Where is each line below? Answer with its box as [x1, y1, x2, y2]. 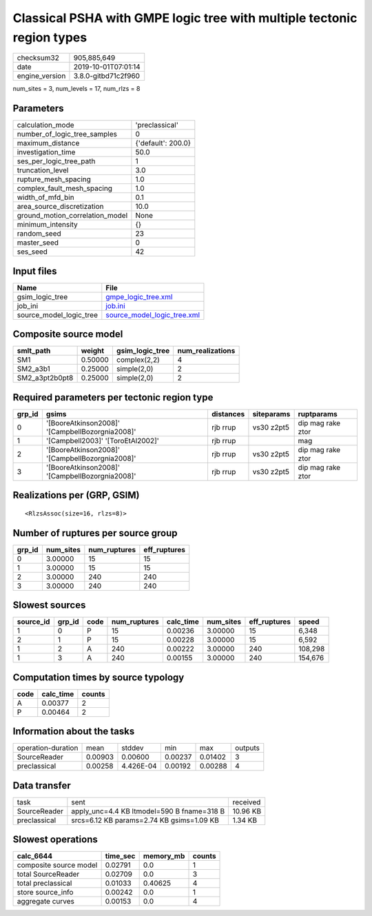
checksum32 [17, 53, 60, 63]
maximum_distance [17, 139, 80, 148]
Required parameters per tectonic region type [12, 391, 214, 403]
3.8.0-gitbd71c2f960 [73, 71, 141, 81]
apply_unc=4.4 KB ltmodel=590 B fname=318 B [71, 806, 225, 816]
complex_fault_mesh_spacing [17, 183, 113, 193]
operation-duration [17, 743, 79, 753]
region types [12, 30, 87, 45]
